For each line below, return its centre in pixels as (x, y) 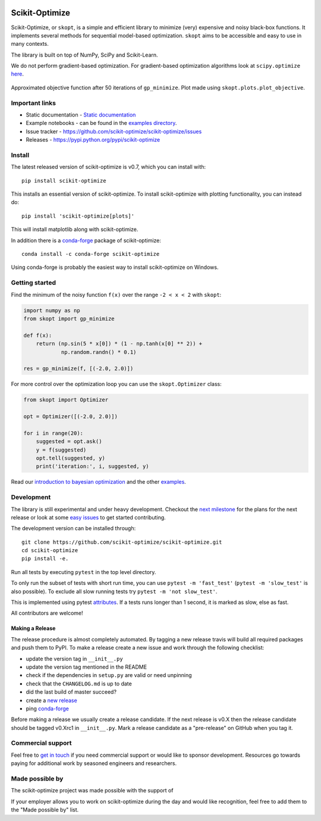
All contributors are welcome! (47, 613)
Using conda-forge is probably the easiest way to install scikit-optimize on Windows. (115, 267)
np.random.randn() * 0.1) (99, 352)
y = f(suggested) (61, 450)
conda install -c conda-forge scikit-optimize (91, 254)
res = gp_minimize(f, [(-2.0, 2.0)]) (78, 369)
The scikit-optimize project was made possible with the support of (92, 791)
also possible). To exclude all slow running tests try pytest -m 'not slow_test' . (114, 591)
